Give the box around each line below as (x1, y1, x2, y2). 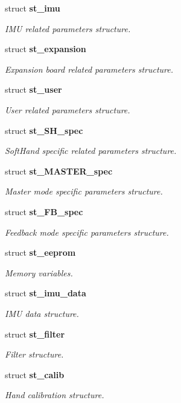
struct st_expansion (5, 42, 86, 55)
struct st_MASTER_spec (5, 164, 113, 177)
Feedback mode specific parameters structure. (5, 225, 169, 238)
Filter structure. (5, 348, 64, 361)
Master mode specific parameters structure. (5, 185, 163, 198)
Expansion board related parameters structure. (5, 62, 174, 75)
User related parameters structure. (5, 103, 130, 116)
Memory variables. (5, 266, 73, 279)
